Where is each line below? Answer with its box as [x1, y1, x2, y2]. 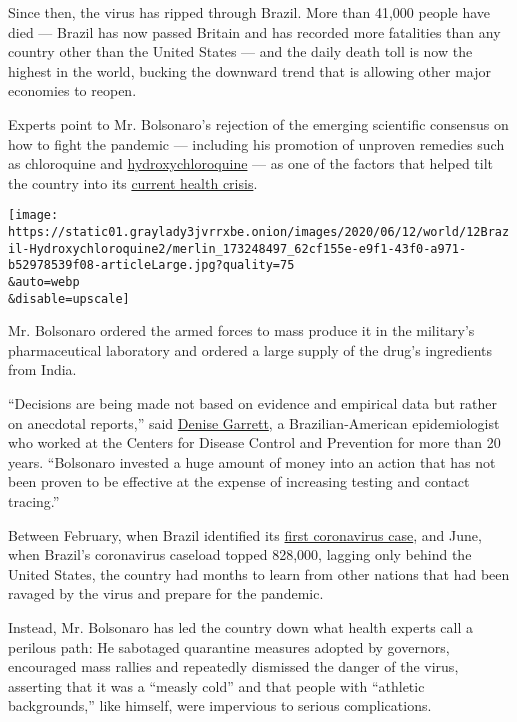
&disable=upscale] [8, 291, 130, 306]
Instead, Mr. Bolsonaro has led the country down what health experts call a [8, 617, 473, 637]
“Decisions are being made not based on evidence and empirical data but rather [8, 393, 498, 414]
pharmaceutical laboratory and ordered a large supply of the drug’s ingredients [8, 339, 492, 360]
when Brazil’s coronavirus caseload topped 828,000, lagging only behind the [8, 544, 472, 565]
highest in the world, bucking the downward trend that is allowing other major [8, 60, 491, 81]
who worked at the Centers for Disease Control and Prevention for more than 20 [8, 432, 501, 453]
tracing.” [8, 491, 60, 512]
